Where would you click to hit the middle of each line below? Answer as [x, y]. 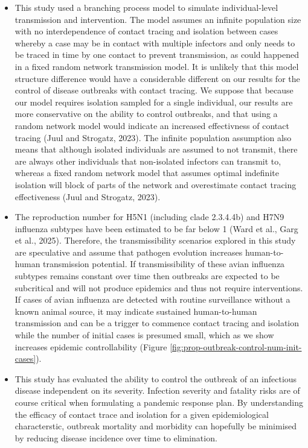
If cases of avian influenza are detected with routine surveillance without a [152, 299]
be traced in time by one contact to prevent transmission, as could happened [157, 55]
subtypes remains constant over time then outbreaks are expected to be [147, 276]
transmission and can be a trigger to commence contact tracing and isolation [157, 323]
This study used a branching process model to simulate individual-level [146, 7]
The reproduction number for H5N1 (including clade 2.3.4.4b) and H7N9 [149, 217]
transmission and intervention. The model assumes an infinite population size [158, 19]
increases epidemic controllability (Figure [91, 346]
